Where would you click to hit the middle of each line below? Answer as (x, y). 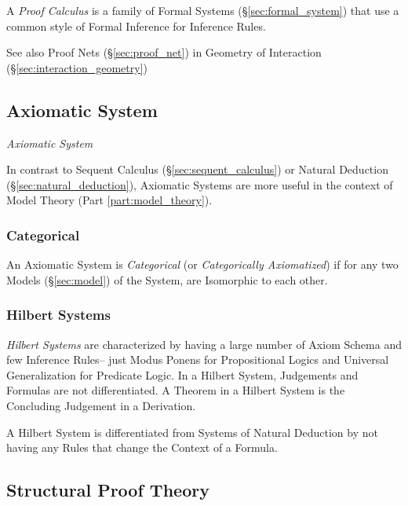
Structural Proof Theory (108, 490)
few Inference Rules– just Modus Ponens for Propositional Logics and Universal (198, 359)
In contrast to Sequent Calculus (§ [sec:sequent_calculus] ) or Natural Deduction (197, 169)
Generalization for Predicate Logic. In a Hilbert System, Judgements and (182, 374)
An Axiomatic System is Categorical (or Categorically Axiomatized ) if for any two (202, 264)
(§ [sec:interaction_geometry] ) (77, 67)
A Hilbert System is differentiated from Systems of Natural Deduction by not (192, 432)
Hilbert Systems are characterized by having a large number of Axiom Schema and (204, 344)
